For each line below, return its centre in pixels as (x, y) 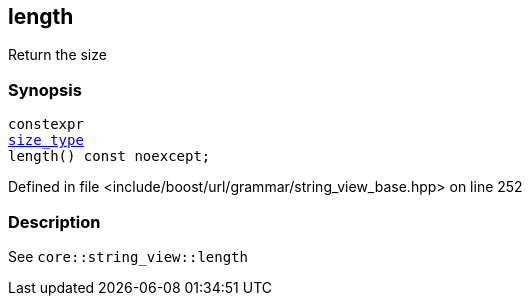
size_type (46, 140)
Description (54, 221)
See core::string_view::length (128, 256)
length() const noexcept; (109, 156)
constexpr (46, 124)
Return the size (57, 55)
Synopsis (45, 89)
